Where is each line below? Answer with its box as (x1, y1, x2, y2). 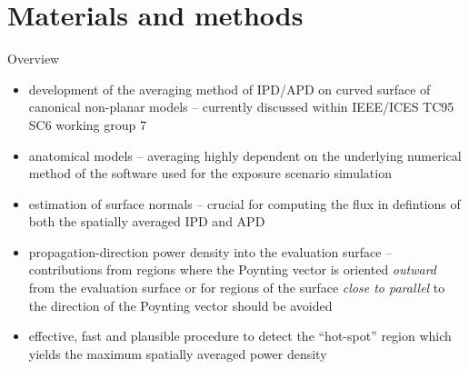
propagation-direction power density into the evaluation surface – (28, 242, 393, 261)
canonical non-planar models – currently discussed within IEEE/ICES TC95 (28, 97, 454, 116)
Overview (7, 49, 60, 68)
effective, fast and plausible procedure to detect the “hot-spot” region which (28, 326, 452, 345)
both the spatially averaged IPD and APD (28, 212, 265, 231)
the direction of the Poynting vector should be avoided (28, 295, 333, 314)
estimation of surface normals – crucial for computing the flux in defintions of (28, 194, 461, 213)
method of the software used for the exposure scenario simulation (28, 164, 392, 183)
